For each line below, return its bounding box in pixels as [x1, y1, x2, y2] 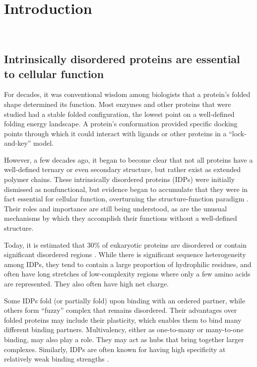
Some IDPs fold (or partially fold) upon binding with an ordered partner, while [4, 295, 246, 305]
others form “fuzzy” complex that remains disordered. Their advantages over [4, 305, 237, 315]
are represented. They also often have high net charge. [4, 278, 169, 288]
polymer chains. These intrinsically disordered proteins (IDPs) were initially [4, 174, 235, 184]
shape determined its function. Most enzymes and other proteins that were [4, 98, 231, 109]
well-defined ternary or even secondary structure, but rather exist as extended [4, 164, 241, 175]
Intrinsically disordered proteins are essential [4, 51, 240, 67]
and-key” [4, 138, 31, 148]
